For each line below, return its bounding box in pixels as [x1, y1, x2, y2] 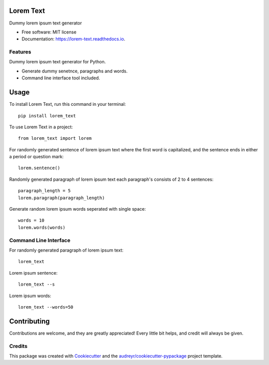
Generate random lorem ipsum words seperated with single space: [9, 206, 146, 212]
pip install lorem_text [18, 113, 76, 118]
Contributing [9, 317, 50, 326]
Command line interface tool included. [21, 75, 100, 81]
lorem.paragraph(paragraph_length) [18, 195, 105, 201]
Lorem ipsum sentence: [9, 270, 58, 276]
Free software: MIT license [21, 29, 77, 35]
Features [9, 48, 31, 55]
